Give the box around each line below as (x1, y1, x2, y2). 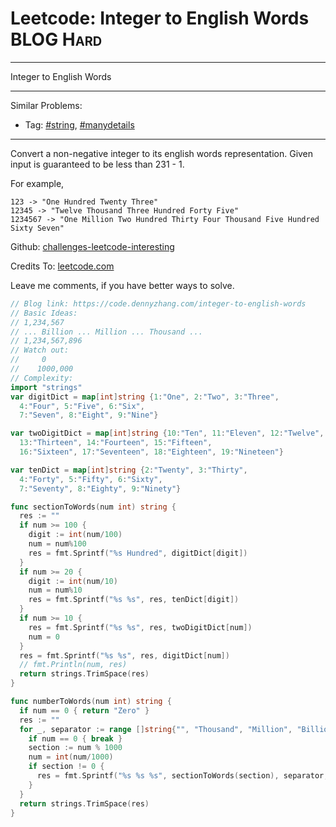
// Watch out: (10, 345, 70, 356)
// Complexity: (10, 373, 74, 383)
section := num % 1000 (28, 743, 123, 753)
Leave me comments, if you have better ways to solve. (10, 279, 235, 291)
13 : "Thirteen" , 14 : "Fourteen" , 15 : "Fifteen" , (19, 438, 213, 448)
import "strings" (10, 382, 83, 392)
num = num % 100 (28, 539, 87, 549)
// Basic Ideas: (10, 308, 78, 318)
